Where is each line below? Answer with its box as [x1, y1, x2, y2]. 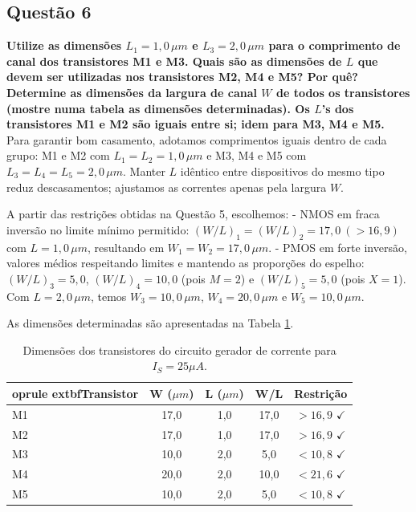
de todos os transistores [275, 83, 410, 100]
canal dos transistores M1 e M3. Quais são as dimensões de [6, 52, 342, 69]
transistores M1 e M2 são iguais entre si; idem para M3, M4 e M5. [6, 116, 385, 132]
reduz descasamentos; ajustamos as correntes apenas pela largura [6, 178, 327, 195]
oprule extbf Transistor [12, 384, 139, 401]
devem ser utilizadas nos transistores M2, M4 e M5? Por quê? [6, 68, 358, 85]
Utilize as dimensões [6, 37, 122, 54]
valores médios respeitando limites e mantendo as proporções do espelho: [6, 254, 365, 271]
